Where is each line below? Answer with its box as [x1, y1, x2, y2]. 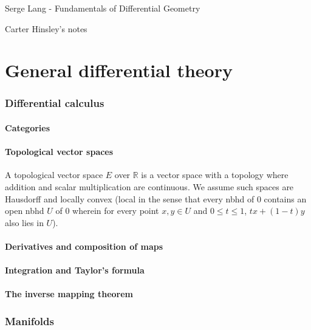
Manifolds [5, 313, 54, 328]
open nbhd [5, 204, 44, 217]
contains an [264, 192, 307, 205]
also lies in [5, 216, 44, 229]
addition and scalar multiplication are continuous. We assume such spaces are [5, 180, 294, 193]
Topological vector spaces [5, 145, 114, 158]
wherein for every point [72, 204, 159, 217]
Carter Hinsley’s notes [5, 22, 87, 35]
